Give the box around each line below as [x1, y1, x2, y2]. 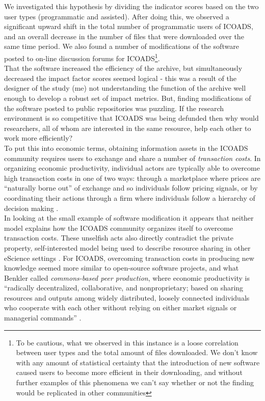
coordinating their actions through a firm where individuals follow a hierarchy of [4, 192, 255, 203]
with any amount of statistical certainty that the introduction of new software [16, 357, 260, 367]
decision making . [4, 202, 59, 213]
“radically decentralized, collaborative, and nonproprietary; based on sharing [4, 282, 244, 293]
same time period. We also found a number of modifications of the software [4, 41, 239, 51]
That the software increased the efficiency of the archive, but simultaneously [4, 63, 243, 73]
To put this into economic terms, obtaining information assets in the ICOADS [4, 142, 248, 153]
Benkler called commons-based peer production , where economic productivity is [4, 272, 250, 283]
